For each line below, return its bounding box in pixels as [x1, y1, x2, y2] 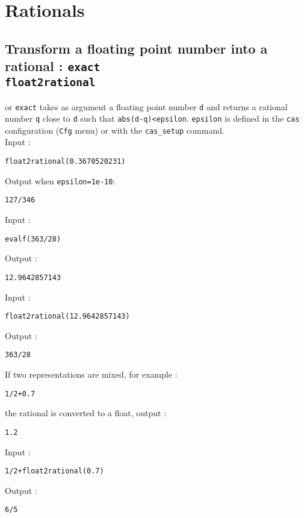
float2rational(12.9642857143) [5, 312, 130, 321]
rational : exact [5, 57, 101, 75]
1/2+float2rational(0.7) [5, 467, 104, 476]
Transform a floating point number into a [5, 39, 268, 57]
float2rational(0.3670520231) [5, 157, 126, 166]
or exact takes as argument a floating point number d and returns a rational [5, 100, 288, 113]
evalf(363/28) [5, 234, 61, 243]
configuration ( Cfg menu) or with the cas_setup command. [5, 123, 225, 136]
